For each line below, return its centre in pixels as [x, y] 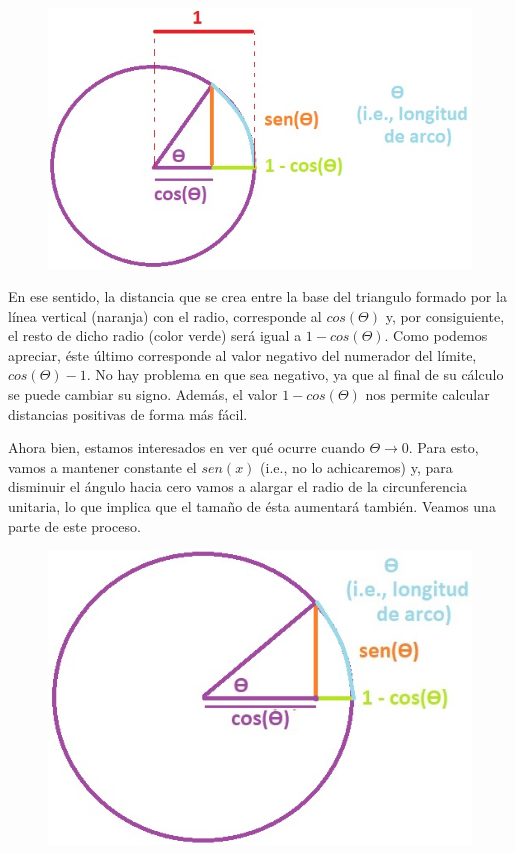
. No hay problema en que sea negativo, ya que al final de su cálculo [295, 374]
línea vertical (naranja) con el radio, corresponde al [165, 315]
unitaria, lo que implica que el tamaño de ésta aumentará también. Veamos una [252, 506]
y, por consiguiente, [445, 315]
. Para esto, [443, 447]
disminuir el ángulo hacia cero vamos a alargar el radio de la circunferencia [237, 486]
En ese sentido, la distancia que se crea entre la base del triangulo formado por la [257, 296]
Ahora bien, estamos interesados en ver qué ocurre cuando [186, 447]
